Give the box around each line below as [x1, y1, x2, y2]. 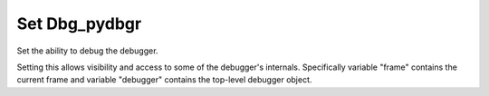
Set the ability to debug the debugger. [16, 45, 158, 56]
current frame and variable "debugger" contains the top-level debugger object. [16, 74, 312, 85]
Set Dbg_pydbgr [16, 14, 142, 34]
